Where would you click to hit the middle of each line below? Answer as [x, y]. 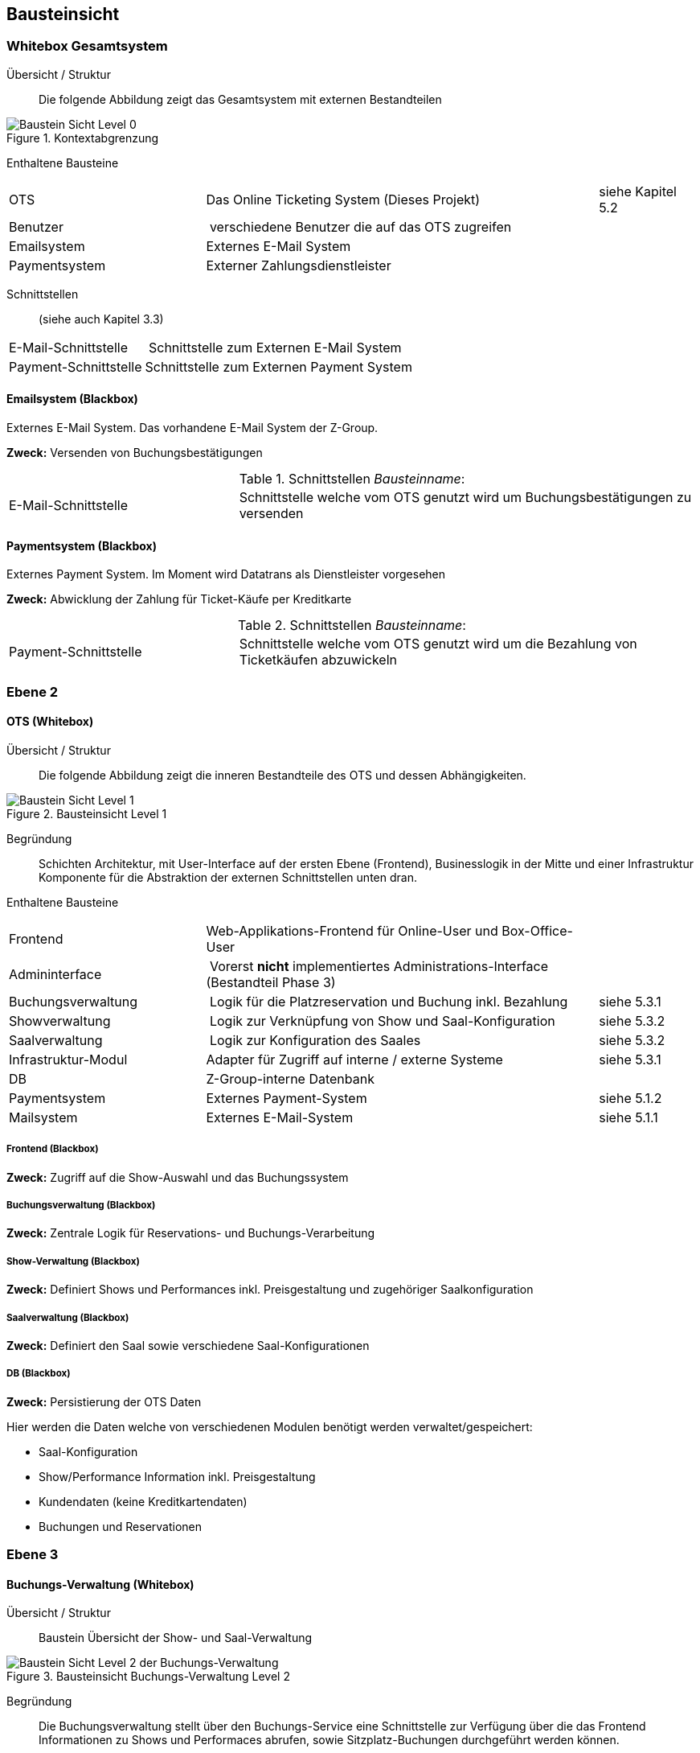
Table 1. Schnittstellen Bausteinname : [352, 479]
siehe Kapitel [638, 191]
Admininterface [55, 974]
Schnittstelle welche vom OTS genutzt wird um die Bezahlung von [438, 644]
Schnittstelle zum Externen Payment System [278, 366]
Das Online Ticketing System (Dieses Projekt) [343, 199]
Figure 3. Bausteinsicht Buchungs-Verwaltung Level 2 [148, 1677]
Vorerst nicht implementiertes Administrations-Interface [379, 966]
